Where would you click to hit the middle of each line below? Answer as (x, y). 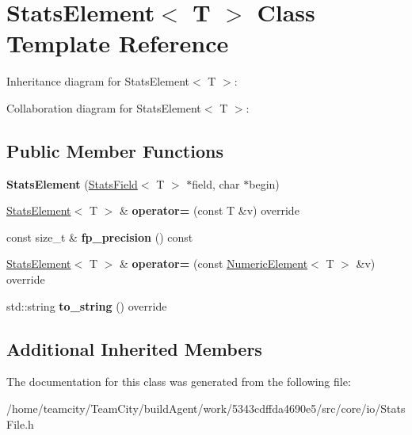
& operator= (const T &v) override (209, 210)
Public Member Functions (115, 150)
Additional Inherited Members (134, 348)
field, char (216, 183)
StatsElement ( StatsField (72, 183)
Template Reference (118, 43)
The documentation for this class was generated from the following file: (179, 382)
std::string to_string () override (87, 305)
